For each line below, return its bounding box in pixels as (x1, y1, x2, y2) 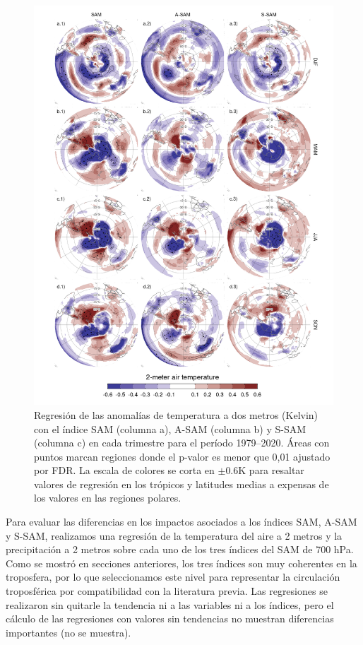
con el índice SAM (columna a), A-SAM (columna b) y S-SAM (34, 421, 307, 436)
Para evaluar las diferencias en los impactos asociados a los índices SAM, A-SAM (6, 514, 357, 529)
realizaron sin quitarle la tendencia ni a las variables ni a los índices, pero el (6, 597, 334, 612)
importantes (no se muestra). (6, 625, 131, 639)
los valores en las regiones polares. (34, 490, 181, 505)
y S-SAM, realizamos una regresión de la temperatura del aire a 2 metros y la (6, 528, 343, 543)
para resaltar (249, 463, 304, 478)
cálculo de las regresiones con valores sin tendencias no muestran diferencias (6, 611, 334, 626)
